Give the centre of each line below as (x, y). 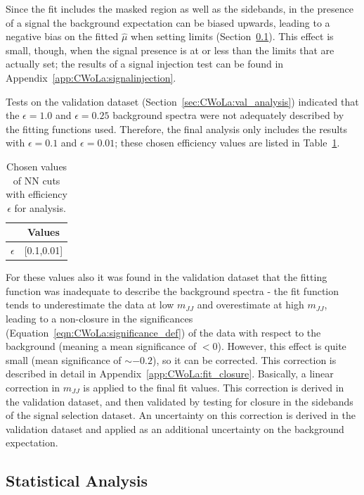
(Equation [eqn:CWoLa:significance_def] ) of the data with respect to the (163, 332)
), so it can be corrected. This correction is (244, 359)
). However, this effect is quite (282, 346)
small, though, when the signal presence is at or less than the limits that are (170, 50)
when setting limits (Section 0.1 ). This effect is (232, 36)
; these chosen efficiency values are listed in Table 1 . (227, 143)
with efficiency (37, 194)
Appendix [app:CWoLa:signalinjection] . (91, 77)
